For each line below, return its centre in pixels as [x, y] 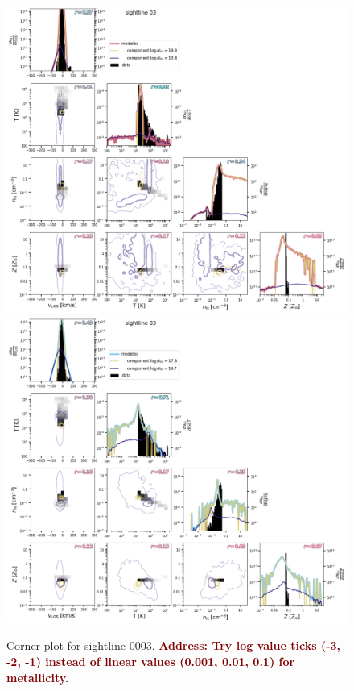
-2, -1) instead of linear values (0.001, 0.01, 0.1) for [151, 661]
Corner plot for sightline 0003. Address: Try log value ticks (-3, [174, 645]
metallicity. [38, 677]
